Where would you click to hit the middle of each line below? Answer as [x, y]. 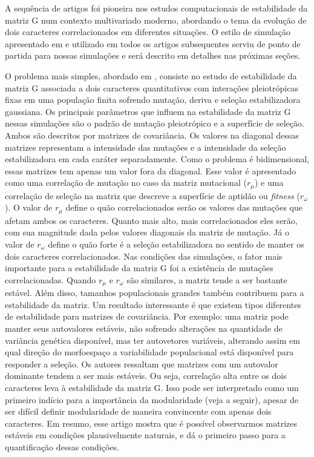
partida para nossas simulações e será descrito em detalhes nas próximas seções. [153, 55]
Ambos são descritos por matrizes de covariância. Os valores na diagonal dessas [152, 135]
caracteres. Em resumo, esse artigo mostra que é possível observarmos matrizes [151, 423]
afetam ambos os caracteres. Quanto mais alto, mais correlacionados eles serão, [151, 220]
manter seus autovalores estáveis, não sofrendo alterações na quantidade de [144, 328]
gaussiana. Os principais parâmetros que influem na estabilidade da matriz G [148, 111]
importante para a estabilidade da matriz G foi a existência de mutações [139, 268]
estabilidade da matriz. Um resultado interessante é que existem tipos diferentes [153, 304]
